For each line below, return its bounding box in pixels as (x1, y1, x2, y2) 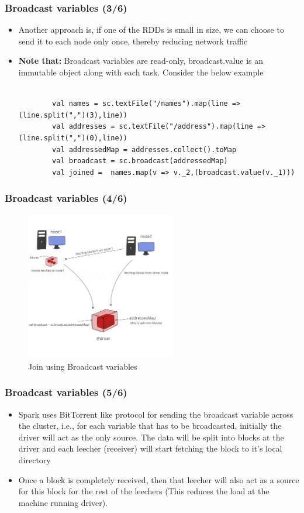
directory (18, 454, 51, 466)
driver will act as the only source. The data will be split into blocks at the (18, 431, 284, 443)
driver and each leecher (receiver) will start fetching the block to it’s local (18, 442, 282, 455)
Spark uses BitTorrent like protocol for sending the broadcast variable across (18, 408, 293, 420)
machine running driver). (18, 496, 108, 508)
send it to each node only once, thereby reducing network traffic (18, 35, 248, 47)
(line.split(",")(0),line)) (18, 133, 127, 142)
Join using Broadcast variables (28, 360, 137, 372)
